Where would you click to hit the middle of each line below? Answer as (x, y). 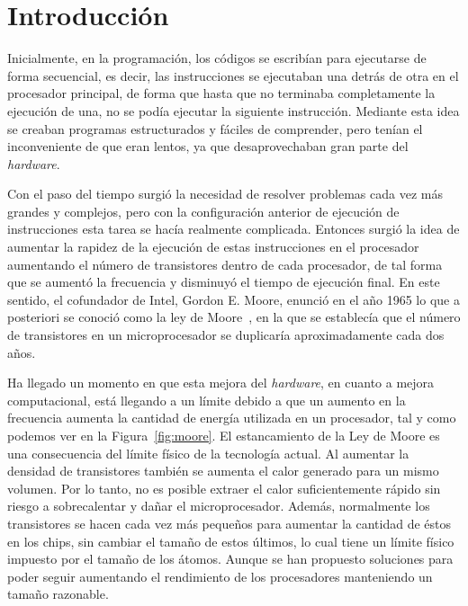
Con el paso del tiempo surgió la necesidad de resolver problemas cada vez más (225, 194)
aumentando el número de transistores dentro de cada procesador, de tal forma (225, 264)
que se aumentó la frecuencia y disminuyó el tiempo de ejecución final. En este (224, 282)
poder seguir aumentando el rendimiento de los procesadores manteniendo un (220, 576)
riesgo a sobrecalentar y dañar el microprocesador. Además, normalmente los (219, 506)
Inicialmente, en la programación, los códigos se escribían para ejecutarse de (217, 58)
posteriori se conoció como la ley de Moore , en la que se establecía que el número (234, 317)
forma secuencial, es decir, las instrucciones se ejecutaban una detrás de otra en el (233, 75)
